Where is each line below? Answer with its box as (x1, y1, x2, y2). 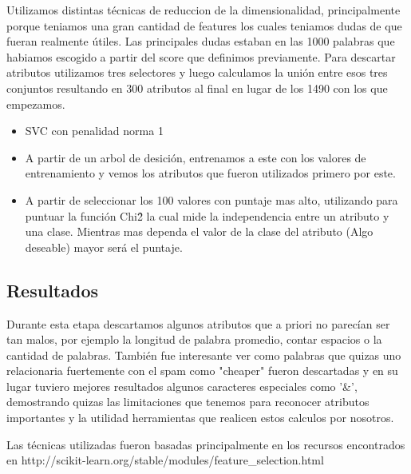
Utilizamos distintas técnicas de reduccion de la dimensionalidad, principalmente (6, 2, 401, 18)
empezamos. (6, 95, 65, 112)
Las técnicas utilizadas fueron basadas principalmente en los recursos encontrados (6, 436, 405, 452)
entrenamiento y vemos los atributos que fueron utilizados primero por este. (25, 165, 396, 181)
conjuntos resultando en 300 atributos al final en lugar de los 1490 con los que (6, 79, 388, 96)
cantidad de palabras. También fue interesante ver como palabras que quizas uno (6, 346, 401, 363)
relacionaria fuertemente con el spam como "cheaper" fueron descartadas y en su (6, 362, 398, 379)
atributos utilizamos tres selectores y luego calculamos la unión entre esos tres (6, 64, 388, 81)
